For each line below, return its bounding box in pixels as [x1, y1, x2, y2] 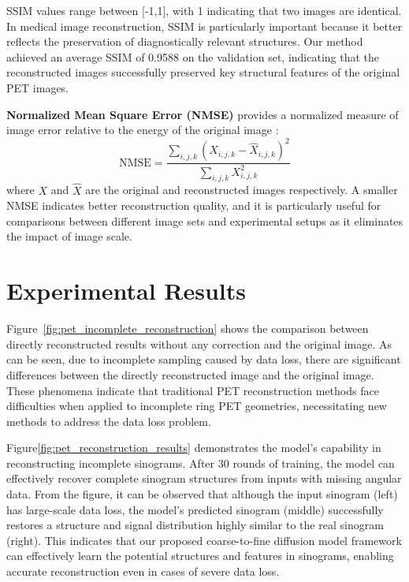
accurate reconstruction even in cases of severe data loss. [6, 563, 280, 580]
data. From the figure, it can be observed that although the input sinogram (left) [6, 486, 398, 502]
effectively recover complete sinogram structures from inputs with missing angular [6, 470, 402, 487]
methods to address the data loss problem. [6, 412, 211, 429]
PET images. [6, 79, 69, 95]
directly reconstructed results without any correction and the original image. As [6, 335, 392, 352]
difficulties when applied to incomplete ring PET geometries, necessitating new [6, 397, 387, 414]
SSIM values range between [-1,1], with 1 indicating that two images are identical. [6, 2, 402, 18]
